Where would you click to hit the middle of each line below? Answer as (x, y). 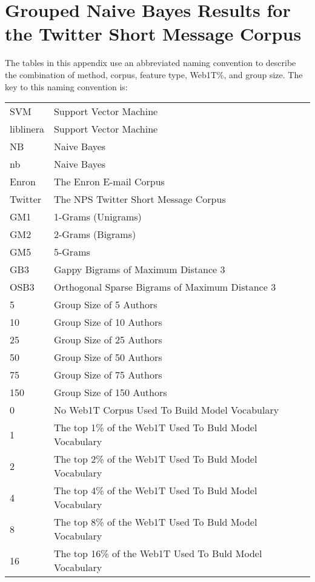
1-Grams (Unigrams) (98, 217)
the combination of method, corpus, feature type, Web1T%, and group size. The (154, 74)
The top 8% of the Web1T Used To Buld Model (155, 522)
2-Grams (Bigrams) (95, 234)
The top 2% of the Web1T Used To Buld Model (155, 459)
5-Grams (72, 252)
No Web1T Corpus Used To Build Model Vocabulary (166, 410)
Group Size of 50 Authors (108, 357)
